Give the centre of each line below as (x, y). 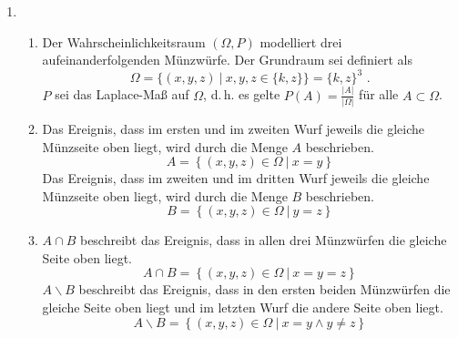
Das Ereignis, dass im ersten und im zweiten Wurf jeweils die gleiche (233, 128)
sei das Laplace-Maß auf (122, 94)
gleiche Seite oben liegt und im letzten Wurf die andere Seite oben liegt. (243, 307)
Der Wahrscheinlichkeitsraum (124, 41)
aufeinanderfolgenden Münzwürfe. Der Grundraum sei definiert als (227, 60)
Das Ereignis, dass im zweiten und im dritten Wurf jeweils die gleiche (236, 178)
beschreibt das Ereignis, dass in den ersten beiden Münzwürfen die (265, 289)
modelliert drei (301, 41)
